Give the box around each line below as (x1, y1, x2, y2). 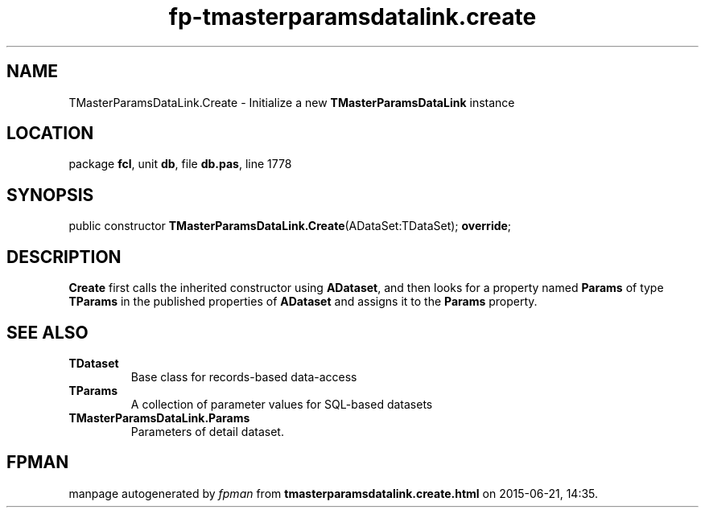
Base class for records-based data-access (130, 369, 357, 384)
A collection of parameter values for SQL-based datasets (130, 397, 433, 411)
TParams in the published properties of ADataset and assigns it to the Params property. (68, 294, 538, 309)
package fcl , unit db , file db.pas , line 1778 (68, 157, 292, 171)
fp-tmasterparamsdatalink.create (168, 3, 537, 31)
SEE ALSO (6, 322, 89, 343)
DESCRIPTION (6, 246, 122, 267)
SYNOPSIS (6, 184, 94, 205)
